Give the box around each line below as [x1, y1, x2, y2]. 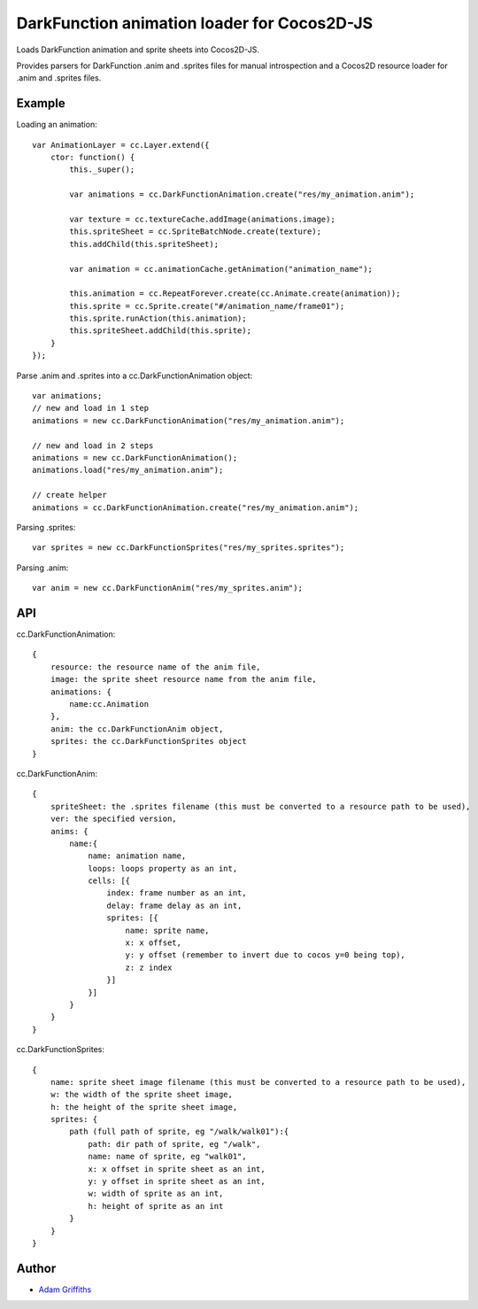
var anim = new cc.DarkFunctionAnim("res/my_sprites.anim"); [32, 583, 303, 593]
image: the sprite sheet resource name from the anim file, [50, 674, 318, 685]
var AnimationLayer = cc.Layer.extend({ [32, 140, 210, 150]
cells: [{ [88, 876, 131, 886]
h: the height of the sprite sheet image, [50, 1102, 238, 1111]
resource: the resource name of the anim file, [50, 662, 261, 672]
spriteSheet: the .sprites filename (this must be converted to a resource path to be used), [50, 802, 471, 811]
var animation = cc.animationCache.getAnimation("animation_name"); [69, 264, 374, 274]
